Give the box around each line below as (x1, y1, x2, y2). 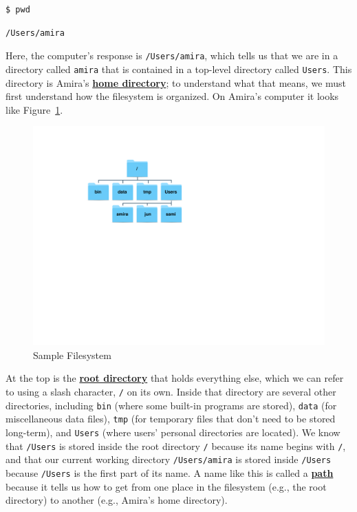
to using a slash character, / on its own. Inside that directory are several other (6, 385, 336, 399)
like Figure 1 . (6, 102, 63, 116)
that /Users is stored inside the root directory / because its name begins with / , (6, 438, 346, 453)
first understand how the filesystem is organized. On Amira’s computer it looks (6, 89, 339, 103)
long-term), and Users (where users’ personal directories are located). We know (6, 425, 340, 440)
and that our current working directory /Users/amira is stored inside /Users (6, 452, 332, 467)
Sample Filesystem (33, 347, 111, 362)
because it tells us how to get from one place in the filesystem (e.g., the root (6, 479, 327, 493)
